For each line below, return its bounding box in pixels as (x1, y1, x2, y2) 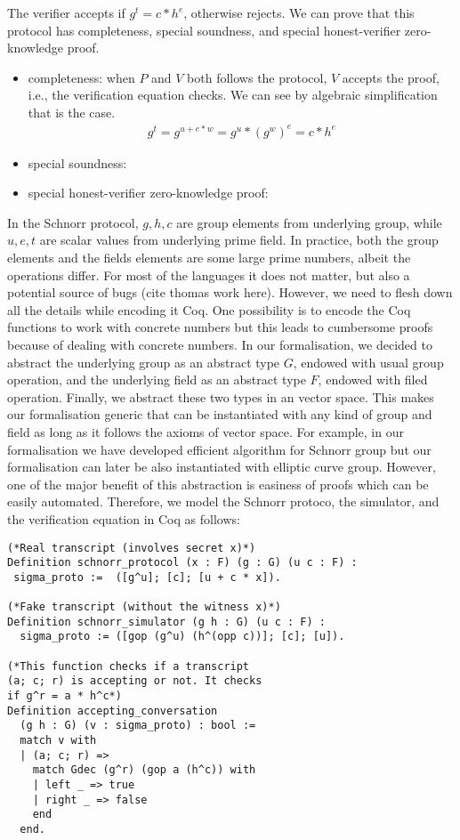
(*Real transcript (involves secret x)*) (7, 541, 256, 554)
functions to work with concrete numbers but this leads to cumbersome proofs (7, 318, 433, 336)
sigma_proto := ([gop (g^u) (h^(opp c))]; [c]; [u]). (20, 630, 345, 643)
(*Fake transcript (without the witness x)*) (7, 601, 281, 614)
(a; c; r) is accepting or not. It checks (7, 674, 262, 688)
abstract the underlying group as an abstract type (7, 352, 280, 371)
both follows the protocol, (187, 68, 327, 86)
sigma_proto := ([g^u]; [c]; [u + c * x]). (13, 570, 281, 584)
